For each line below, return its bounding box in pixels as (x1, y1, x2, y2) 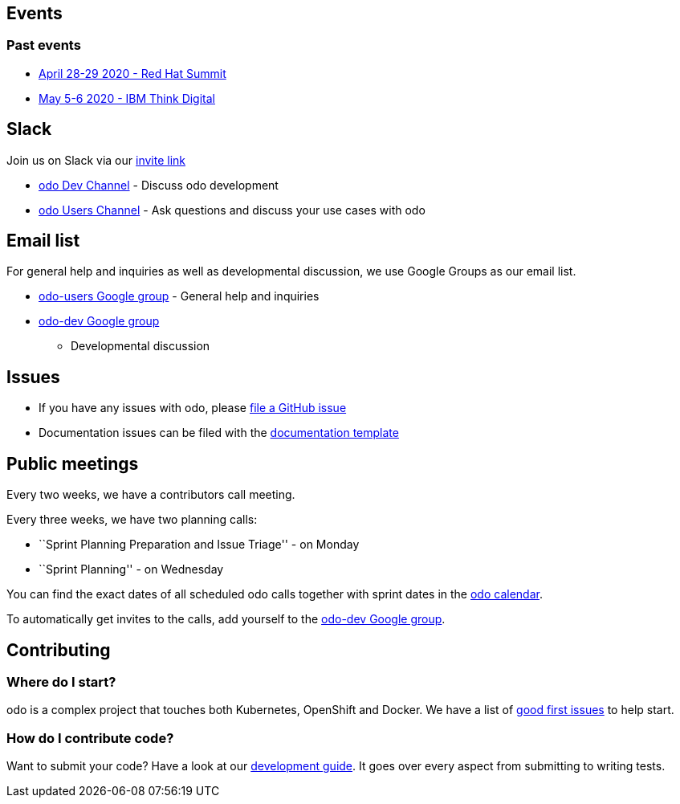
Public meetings (6, 453, 139, 474)
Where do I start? (6, 674, 116, 691)
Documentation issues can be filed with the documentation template (39, 426, 399, 440)
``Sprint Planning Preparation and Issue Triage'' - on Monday (39, 537, 360, 552)
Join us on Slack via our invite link (6, 153, 185, 167)
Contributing (6, 639, 111, 660)
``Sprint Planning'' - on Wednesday (39, 562, 224, 577)
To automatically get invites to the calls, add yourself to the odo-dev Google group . (6, 612, 446, 626)
